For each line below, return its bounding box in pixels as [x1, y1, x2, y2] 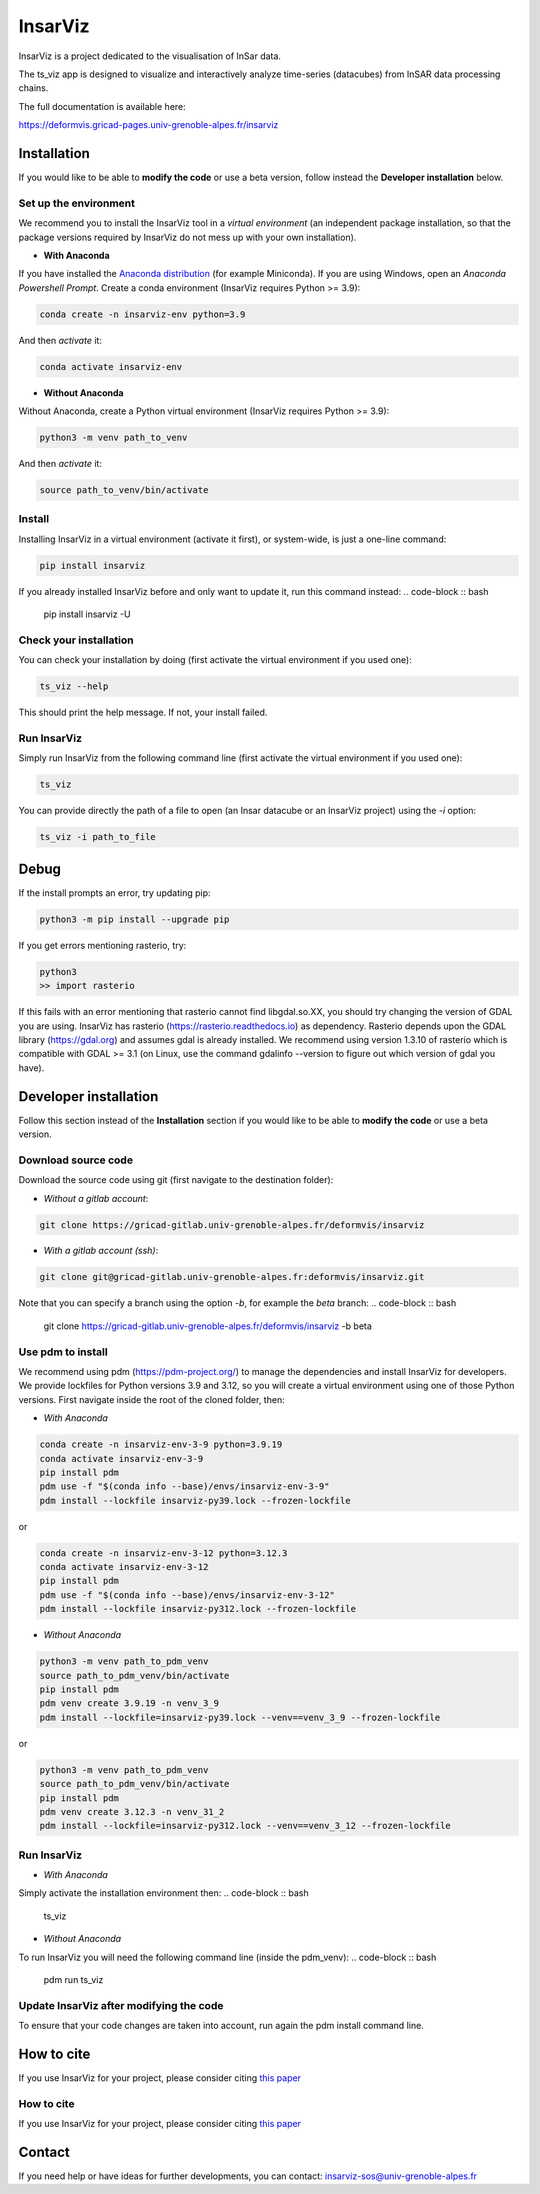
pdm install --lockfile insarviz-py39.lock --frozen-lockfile [39, 1495, 351, 1506]
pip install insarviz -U [43, 608, 131, 620]
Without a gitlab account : [43, 1192, 149, 1204]
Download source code [18, 1153, 134, 1167]
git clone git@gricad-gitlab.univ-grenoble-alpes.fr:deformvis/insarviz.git [39, 1271, 425, 1283]
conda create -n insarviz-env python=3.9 [39, 308, 246, 320]
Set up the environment [18, 196, 135, 210]
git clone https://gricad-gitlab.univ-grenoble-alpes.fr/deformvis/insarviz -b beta [43, 1320, 372, 1332]
